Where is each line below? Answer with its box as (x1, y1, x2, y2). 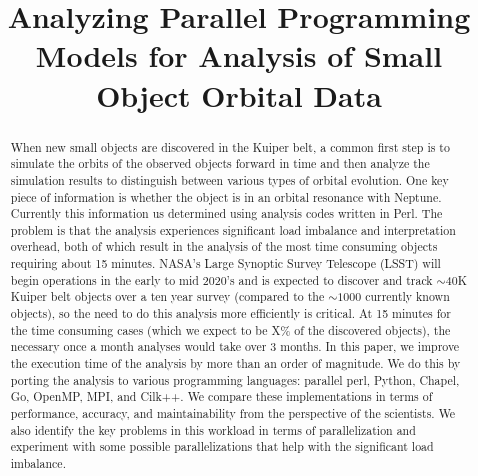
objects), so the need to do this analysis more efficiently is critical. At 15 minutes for (10, 305, 451, 322)
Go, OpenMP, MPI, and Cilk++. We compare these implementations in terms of (10, 388, 433, 405)
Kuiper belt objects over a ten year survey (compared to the (10, 288, 325, 305)
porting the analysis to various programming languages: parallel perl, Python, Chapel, (10, 371, 460, 388)
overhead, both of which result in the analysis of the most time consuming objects (10, 238, 438, 255)
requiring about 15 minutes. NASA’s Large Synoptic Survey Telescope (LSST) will (10, 255, 441, 272)
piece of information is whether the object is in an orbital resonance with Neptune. (10, 188, 442, 205)
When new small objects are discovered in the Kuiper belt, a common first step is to (10, 138, 450, 155)
